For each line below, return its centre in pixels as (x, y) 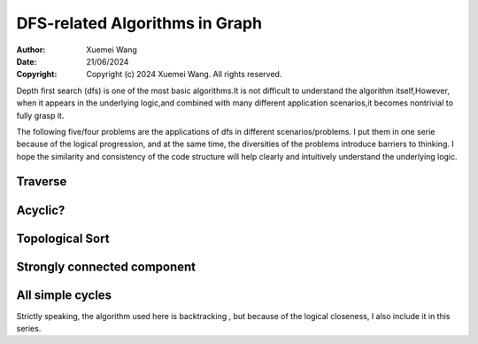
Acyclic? (41, 210)
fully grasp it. (40, 115)
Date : (27, 61)
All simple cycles (64, 295)
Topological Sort (63, 238)
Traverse (42, 182)
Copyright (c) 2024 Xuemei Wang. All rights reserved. (184, 74)
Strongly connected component (106, 266)
